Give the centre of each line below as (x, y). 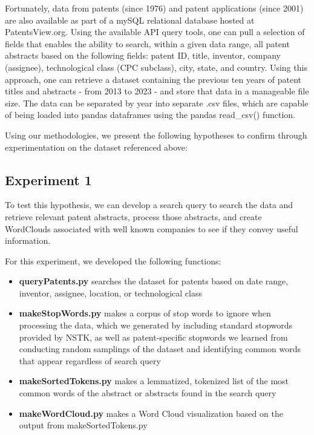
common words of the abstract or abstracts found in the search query (148, 393)
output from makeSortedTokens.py (83, 425)
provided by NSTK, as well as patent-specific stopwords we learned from (153, 337)
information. (28, 240)
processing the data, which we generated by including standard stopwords (156, 325)
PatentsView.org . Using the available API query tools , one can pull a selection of (155, 32)
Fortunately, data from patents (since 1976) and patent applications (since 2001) (154, 8)
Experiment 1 (48, 179)
